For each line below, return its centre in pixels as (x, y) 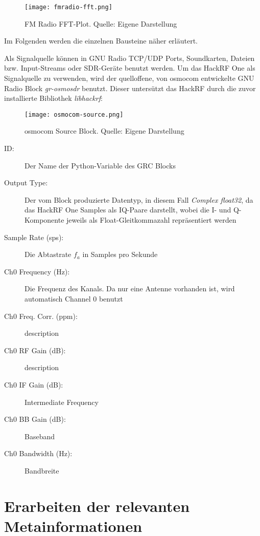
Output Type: (26, 183)
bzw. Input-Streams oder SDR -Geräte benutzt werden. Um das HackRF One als (130, 68)
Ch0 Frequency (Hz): (37, 271)
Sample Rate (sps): (34, 237)
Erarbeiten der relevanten (97, 506)
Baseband (40, 436)
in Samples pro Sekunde (120, 254)
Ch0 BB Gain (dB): (35, 419)
